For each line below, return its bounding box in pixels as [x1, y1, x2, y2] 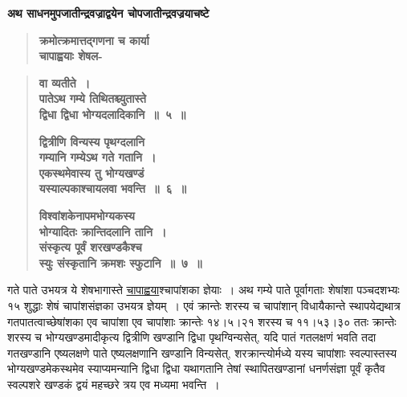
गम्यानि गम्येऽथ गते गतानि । [39, 149, 157, 166]
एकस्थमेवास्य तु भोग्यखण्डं [39, 164, 144, 181]
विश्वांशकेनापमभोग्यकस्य [39, 207, 135, 223]
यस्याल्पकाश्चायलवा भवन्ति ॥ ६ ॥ [39, 180, 187, 197]
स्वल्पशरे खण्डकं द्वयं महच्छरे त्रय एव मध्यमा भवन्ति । [7, 375, 220, 392]
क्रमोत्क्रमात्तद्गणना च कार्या [39, 31, 149, 48]
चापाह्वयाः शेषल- [39, 47, 103, 64]
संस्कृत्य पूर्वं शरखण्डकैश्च [39, 239, 142, 256]
